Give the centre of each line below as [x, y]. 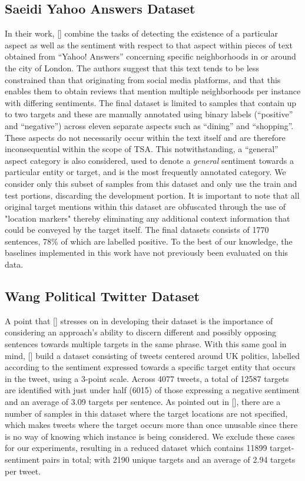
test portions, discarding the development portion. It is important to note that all [152, 195]
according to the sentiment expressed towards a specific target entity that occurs [150, 367]
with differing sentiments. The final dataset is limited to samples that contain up [151, 102]
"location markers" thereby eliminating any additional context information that [147, 218]
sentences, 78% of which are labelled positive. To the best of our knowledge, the [149, 241]
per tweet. [23, 471]
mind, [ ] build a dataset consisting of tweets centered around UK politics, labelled [152, 355]
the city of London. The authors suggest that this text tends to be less [132, 67]
